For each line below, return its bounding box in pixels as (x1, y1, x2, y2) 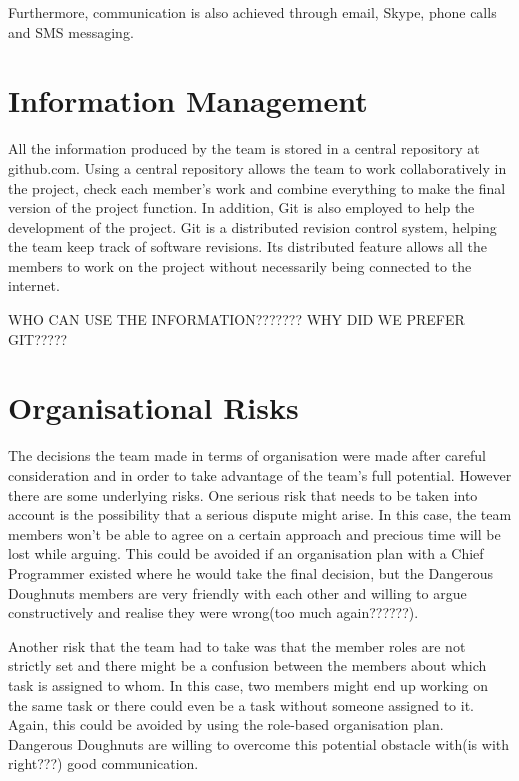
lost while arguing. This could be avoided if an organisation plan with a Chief (8, 543, 484, 564)
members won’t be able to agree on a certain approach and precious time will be (8, 523, 501, 544)
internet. (8, 275, 60, 296)
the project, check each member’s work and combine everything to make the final (8, 177, 506, 198)
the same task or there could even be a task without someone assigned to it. (8, 694, 474, 715)
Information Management (8, 80, 368, 121)
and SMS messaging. (8, 21, 134, 42)
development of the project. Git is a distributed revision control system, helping (8, 216, 497, 237)
